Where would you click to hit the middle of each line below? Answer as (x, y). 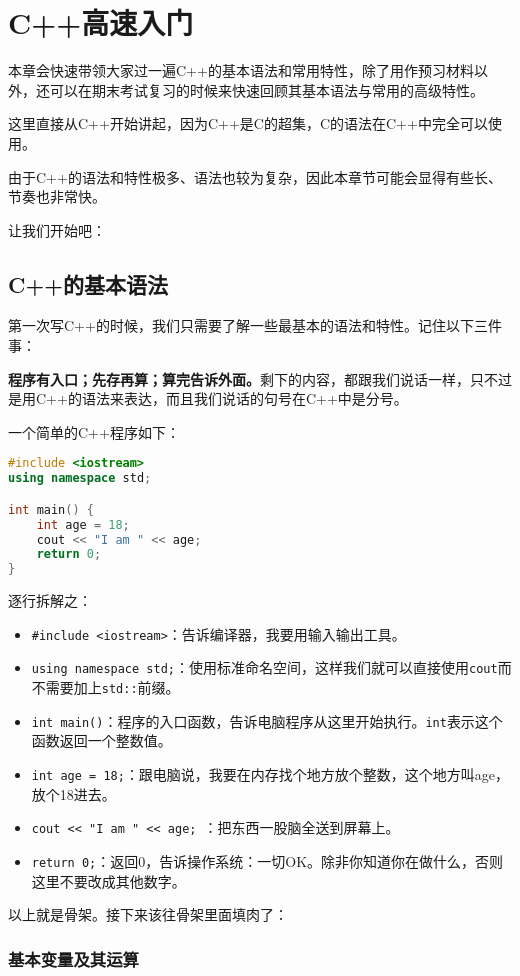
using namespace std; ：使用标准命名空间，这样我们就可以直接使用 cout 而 (271, 667)
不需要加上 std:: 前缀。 (105, 687)
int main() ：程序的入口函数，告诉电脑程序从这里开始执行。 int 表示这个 (267, 720)
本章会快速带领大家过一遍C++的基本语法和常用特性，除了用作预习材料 (241, 70)
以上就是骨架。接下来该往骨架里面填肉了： (148, 914)
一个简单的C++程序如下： (94, 431)
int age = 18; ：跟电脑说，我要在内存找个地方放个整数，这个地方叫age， (270, 774)
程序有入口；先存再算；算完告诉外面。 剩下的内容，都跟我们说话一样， (239, 378)
